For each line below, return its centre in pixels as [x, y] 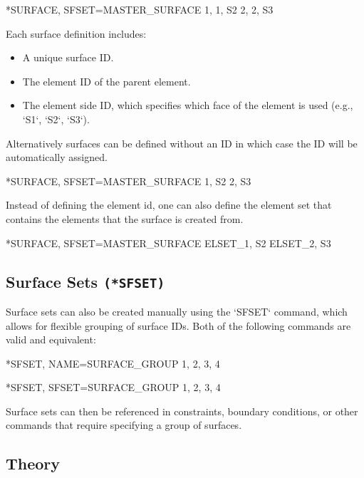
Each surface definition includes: [76, 33]
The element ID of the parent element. [106, 81]
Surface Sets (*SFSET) [85, 281]
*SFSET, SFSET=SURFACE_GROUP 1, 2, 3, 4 [113, 387]
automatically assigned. [57, 157]
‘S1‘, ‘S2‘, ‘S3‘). [56, 119]
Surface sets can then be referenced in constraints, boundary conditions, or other [182, 411]
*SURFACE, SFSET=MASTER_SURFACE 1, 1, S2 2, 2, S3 [140, 9]
